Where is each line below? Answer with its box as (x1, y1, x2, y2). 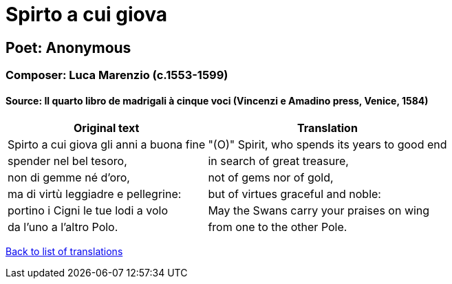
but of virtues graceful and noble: (208, 187, 381, 201)
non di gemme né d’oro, (8, 171, 130, 185)
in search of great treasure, (208, 154, 349, 168)
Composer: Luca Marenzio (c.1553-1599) (6, 68, 228, 83)
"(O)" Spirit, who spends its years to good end (208, 138, 447, 152)
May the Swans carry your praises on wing (208, 204, 430, 218)
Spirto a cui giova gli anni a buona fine (8, 138, 206, 152)
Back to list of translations (6, 245, 123, 258)
